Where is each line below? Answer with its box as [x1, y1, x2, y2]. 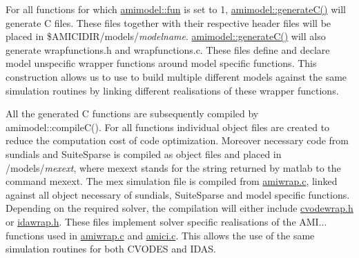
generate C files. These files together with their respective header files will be [6, 15, 331, 30]
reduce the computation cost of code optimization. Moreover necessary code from [6, 133, 349, 148]
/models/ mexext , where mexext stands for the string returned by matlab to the [6, 160, 341, 175]
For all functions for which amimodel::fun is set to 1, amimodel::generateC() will [6, 2, 346, 16]
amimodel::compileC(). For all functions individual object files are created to [6, 119, 330, 134]
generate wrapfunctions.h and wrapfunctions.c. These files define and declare [6, 42, 330, 57]
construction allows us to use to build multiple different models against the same [6, 69, 347, 83]
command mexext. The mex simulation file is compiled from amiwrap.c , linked [6, 174, 338, 188]
